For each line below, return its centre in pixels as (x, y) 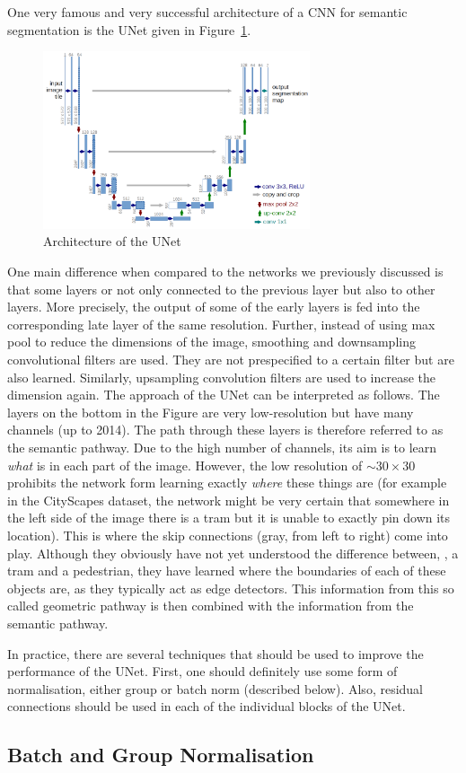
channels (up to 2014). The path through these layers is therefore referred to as (225, 430)
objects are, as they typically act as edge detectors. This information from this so (231, 588)
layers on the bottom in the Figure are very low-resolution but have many (211, 412)
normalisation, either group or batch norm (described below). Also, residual (215, 688)
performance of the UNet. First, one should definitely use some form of (202, 671)
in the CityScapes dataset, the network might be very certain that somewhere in (229, 500)
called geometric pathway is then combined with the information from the (211, 606)
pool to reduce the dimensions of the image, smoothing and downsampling (211, 342)
